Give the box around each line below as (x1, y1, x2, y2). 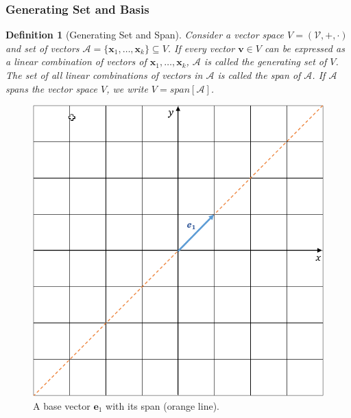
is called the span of (217, 68, 301, 82)
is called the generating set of (204, 54, 327, 69)
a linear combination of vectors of (5, 54, 147, 69)
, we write (106, 81, 148, 95)
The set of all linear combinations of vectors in (5, 68, 203, 82)
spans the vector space (5, 81, 97, 95)
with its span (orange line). (106, 398, 219, 413)
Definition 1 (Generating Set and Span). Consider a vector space (5, 27, 285, 42)
